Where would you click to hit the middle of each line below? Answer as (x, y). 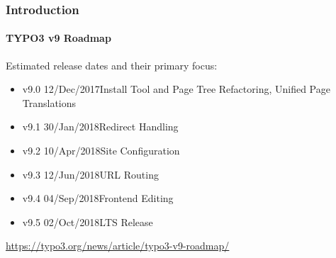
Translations (49, 102)
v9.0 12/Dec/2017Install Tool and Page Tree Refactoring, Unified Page (176, 89)
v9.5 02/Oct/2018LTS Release (88, 221)
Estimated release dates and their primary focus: (112, 65)
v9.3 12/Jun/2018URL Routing (90, 174)
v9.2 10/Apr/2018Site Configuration (101, 151)
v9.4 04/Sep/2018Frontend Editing (98, 198)
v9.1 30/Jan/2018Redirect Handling (100, 127)
